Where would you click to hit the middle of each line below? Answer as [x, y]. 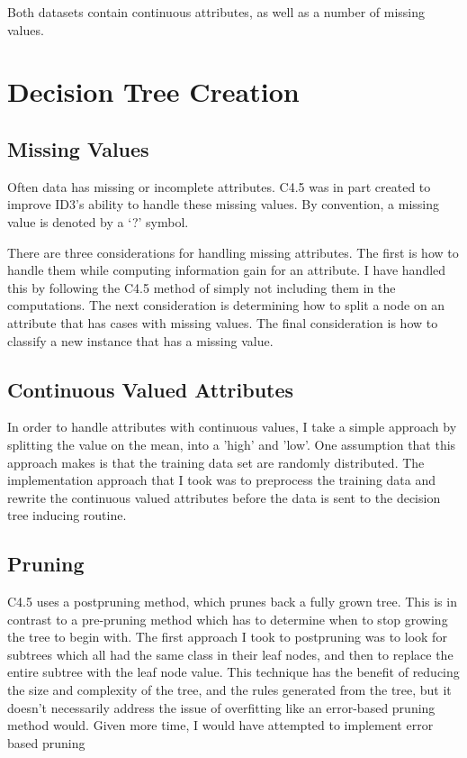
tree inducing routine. [67, 515]
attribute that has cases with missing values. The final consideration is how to [223, 322]
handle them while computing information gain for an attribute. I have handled [227, 270]
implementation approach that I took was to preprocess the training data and [222, 480]
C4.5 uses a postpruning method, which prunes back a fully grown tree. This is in [232, 602]
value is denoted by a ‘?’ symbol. [98, 221]
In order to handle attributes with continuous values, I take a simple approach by [232, 427]
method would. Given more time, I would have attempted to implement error [220, 725]
